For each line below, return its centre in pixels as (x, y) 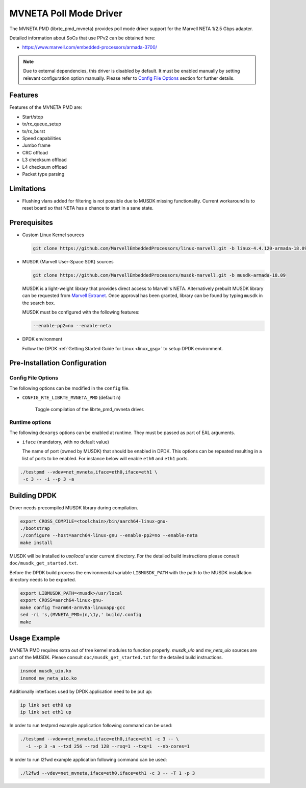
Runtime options (30, 422)
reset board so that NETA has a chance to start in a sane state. (88, 208)
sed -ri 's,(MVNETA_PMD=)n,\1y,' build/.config (81, 615)
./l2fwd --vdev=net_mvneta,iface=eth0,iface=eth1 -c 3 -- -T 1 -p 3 (108, 773)
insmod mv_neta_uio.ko (48, 678)
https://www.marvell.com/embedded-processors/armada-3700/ (90, 47)
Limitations (28, 188)
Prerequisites (31, 223)
